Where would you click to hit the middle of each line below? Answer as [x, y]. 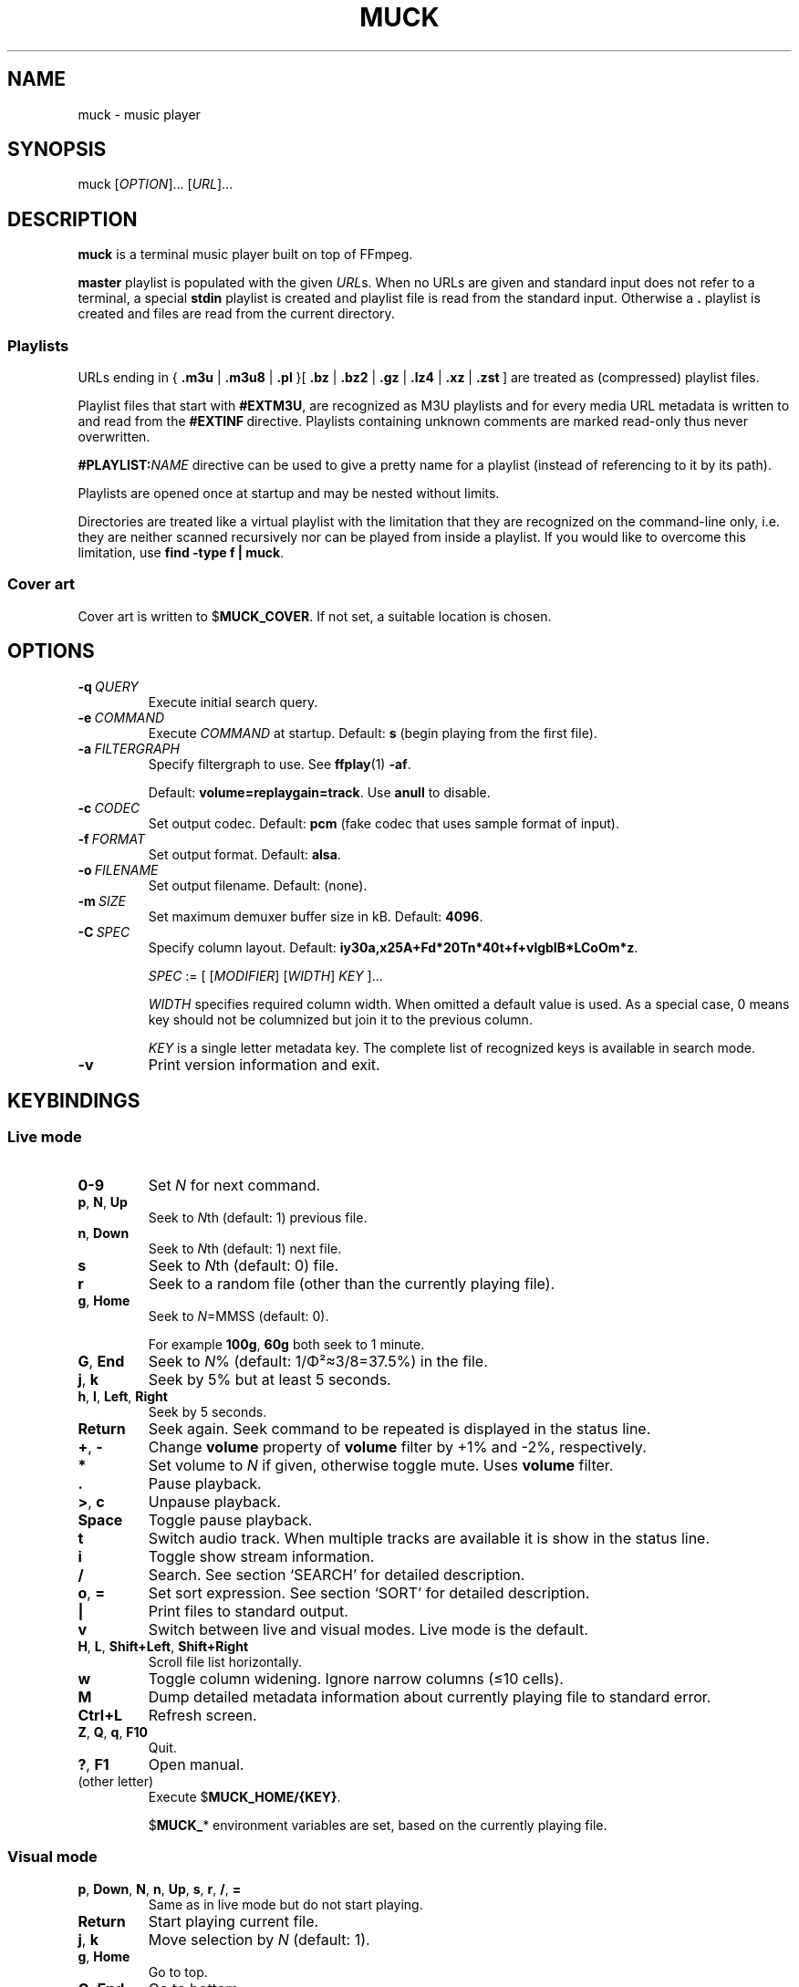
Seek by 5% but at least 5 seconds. [270, 1379]
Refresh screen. [202, 1715]
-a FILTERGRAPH [129, 748]
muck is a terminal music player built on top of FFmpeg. [245, 255]
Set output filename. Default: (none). [258, 885]
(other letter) [116, 1781]
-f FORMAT [111, 838]
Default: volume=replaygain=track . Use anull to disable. [319, 792]
